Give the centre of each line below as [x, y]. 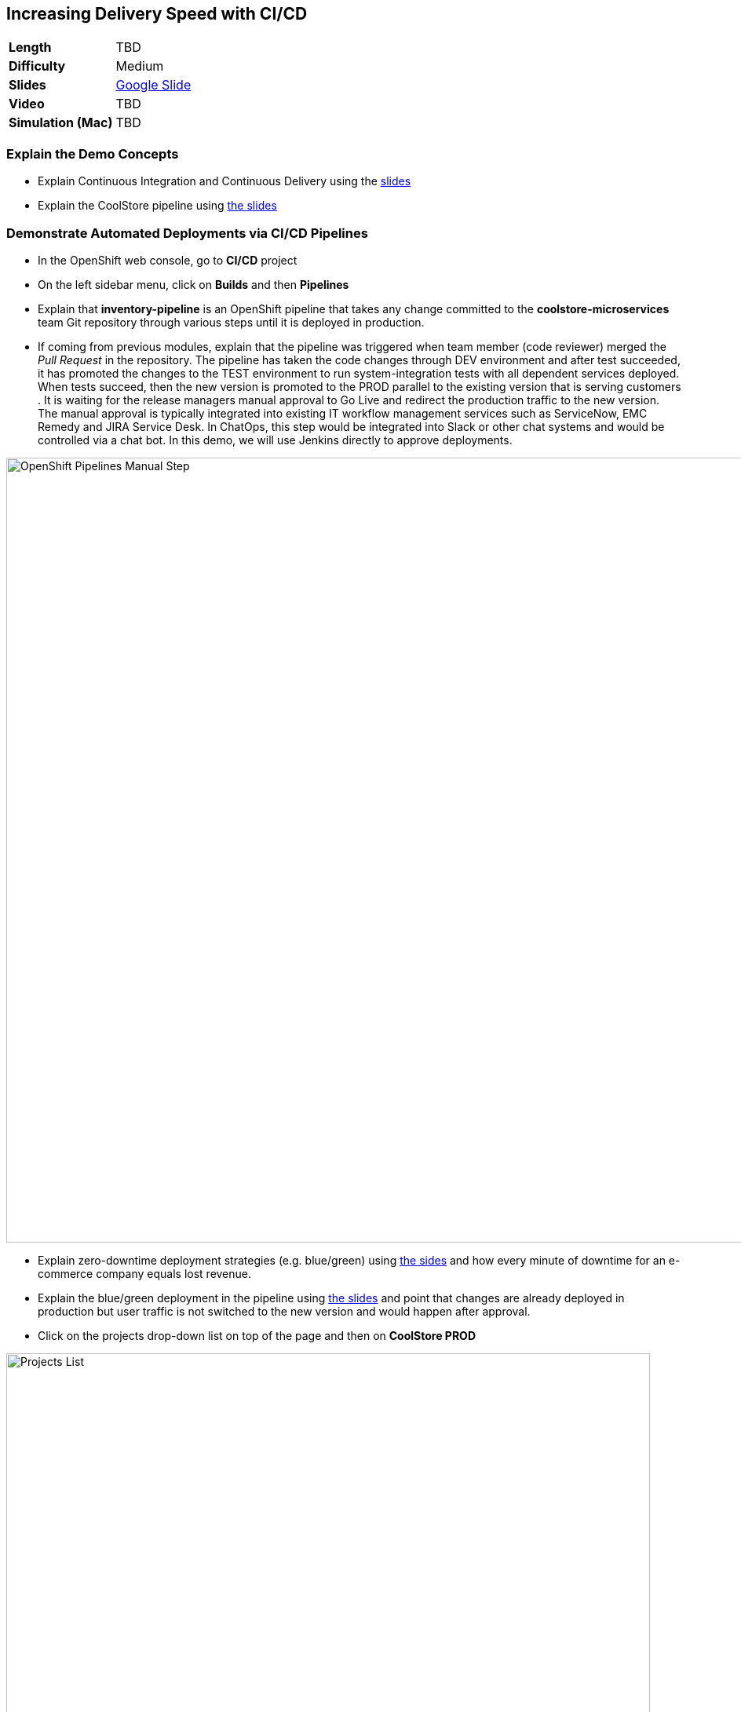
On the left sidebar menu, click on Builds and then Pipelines [193, 284]
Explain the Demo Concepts [93, 153]
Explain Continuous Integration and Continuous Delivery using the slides [224, 181]
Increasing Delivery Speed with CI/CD [157, 14]
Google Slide [153, 85]
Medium [140, 66]
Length [30, 47]
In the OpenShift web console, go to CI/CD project [168, 260]
